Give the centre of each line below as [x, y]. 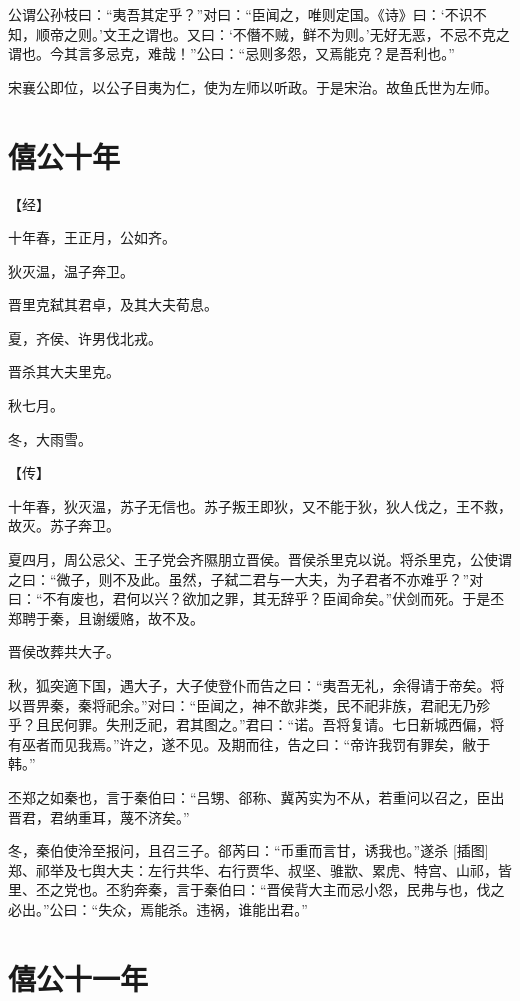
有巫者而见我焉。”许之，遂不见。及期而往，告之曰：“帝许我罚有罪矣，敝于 [249, 743]
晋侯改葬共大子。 [64, 651]
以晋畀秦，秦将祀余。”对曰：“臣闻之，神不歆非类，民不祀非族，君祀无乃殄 [249, 704]
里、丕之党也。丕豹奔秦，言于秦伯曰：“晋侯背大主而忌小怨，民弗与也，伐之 [256, 889]
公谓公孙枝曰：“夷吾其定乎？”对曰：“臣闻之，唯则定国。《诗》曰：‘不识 [240, 14]
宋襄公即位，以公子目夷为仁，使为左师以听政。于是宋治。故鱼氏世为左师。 [253, 86]
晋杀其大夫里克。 [64, 371]
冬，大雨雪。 [50, 438]
